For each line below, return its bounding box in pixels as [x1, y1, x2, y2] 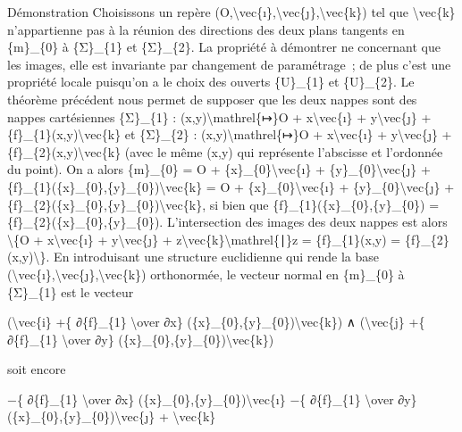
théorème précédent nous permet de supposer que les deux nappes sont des [7, 89, 417, 108]
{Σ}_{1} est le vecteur [7, 282, 134, 301]
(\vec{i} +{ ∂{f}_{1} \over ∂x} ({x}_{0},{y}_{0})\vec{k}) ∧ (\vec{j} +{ [7, 312, 425, 331]
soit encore [7, 360, 66, 378]
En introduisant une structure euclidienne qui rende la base [54, 247, 379, 266]
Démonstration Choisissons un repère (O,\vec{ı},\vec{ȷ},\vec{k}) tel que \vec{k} [7, 3, 456, 21]
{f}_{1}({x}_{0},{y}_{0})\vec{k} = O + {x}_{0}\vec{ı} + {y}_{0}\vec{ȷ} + [7, 177, 455, 195]
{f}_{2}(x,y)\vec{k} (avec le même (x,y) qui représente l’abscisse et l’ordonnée [7, 142, 443, 161]
